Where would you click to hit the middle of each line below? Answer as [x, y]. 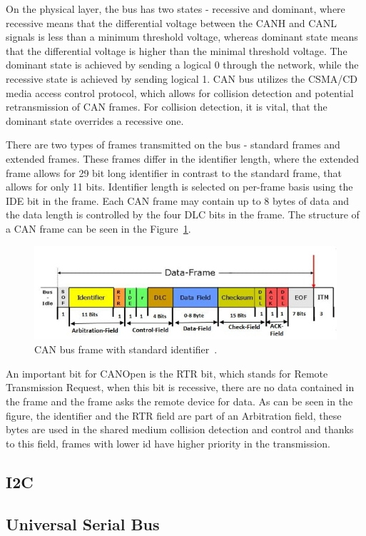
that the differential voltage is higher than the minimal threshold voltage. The [177, 50]
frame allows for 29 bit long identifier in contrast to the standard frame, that [174, 172]
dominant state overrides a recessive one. [95, 120]
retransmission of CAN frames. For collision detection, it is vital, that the [167, 107]
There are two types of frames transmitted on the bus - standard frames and [173, 145]
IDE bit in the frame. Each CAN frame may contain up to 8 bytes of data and [178, 200]
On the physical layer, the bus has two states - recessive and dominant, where [176, 9]
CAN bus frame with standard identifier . [126, 349]
